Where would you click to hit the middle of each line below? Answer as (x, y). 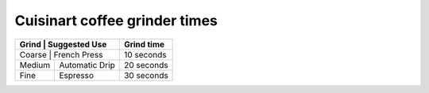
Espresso (77, 75)
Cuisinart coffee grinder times (116, 20)
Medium (35, 65)
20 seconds (146, 65)
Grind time (144, 44)
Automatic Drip (87, 65)
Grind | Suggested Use (63, 44)
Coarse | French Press (61, 54)
